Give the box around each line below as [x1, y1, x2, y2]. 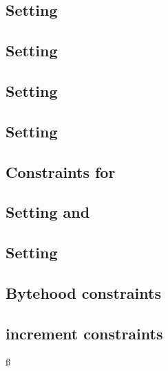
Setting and [6, 201, 90, 223]
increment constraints [6, 322, 163, 344]
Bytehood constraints [6, 282, 161, 303]
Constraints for [6, 161, 116, 182]
